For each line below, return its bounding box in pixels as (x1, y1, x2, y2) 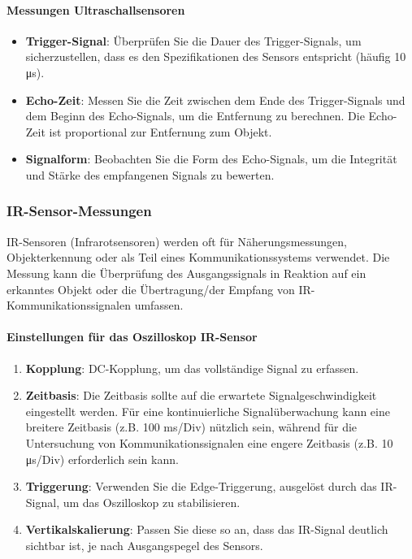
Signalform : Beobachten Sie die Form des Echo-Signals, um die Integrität (25, 150, 397, 167)
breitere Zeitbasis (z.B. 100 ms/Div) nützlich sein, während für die (25, 418, 358, 435)
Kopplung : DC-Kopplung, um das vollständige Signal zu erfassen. (25, 359, 359, 376)
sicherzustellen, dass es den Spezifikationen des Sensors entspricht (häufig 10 (25, 48, 406, 65)
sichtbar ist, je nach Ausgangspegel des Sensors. (25, 536, 263, 553)
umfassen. (134, 297, 184, 314)
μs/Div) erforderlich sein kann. (25, 450, 179, 467)
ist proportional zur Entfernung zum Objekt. (49, 123, 272, 140)
